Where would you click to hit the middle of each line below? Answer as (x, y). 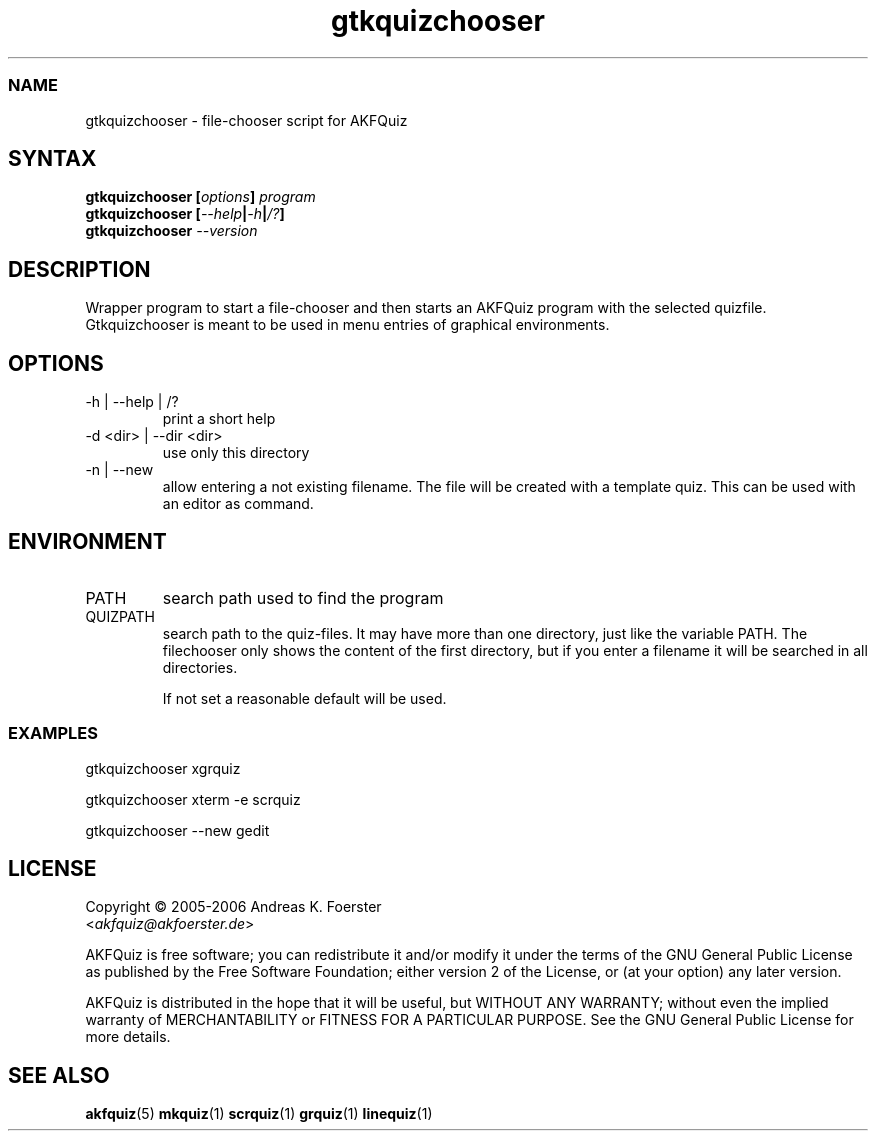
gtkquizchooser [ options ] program (200, 197)
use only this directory (236, 453)
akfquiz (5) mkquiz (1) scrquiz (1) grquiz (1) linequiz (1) (259, 1114)
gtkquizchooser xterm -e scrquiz (193, 799)
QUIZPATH (120, 616)
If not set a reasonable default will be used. (304, 698)
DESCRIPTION (79, 269)
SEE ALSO (59, 1075)
